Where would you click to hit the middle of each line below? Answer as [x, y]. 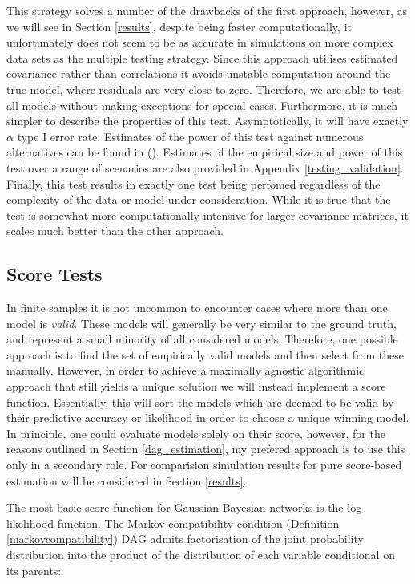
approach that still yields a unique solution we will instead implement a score [196, 386]
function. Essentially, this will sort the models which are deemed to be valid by [200, 401]
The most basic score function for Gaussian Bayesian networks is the [175, 507]
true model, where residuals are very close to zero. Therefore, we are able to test [204, 89]
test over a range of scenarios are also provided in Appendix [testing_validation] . [205, 167]
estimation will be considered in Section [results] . [127, 480]
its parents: [34, 570]
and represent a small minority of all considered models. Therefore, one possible [202, 339]
